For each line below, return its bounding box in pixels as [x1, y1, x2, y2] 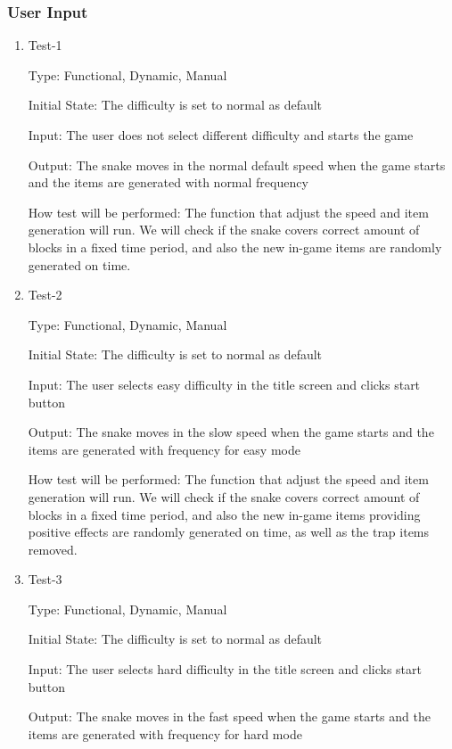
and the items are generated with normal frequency [28, 173, 308, 192]
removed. [28, 539, 78, 558]
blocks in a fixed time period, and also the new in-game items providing [28, 505, 421, 523]
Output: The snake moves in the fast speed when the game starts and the [28, 707, 431, 726]
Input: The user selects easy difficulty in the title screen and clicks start [28, 374, 421, 393]
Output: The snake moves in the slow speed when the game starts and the [28, 423, 434, 441]
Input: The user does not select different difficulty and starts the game [28, 126, 414, 144]
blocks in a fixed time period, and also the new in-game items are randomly [28, 237, 442, 256]
